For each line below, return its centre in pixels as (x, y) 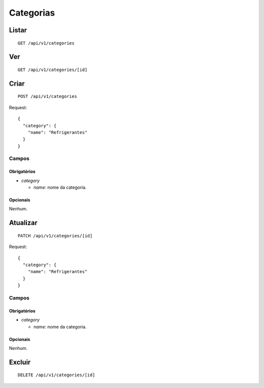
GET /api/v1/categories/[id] (53, 69)
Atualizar (23, 223)
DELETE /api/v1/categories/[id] (56, 375)
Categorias (32, 13)
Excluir (20, 362)
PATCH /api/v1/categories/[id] (55, 236)
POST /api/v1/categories (47, 96)
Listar (18, 30)
